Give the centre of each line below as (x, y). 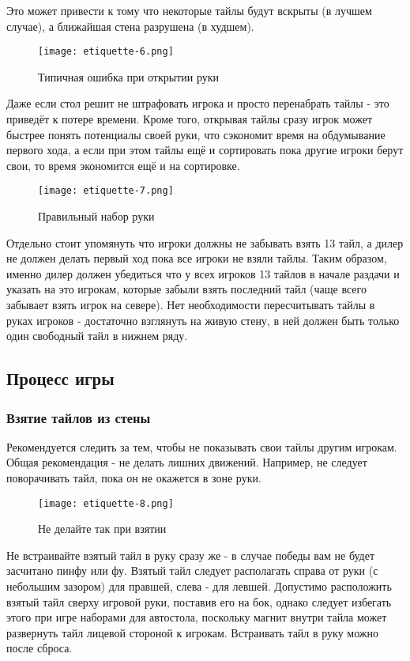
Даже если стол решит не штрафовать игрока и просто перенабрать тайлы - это (198, 103)
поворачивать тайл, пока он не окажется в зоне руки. (134, 478)
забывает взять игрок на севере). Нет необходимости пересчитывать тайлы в (191, 305)
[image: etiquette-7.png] (106, 191)
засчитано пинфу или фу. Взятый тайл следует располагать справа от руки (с (192, 570)
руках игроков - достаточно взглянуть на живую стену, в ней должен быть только (203, 320)
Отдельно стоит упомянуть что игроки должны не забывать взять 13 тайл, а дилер (205, 242)
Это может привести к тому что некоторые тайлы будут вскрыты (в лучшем (189, 10)
